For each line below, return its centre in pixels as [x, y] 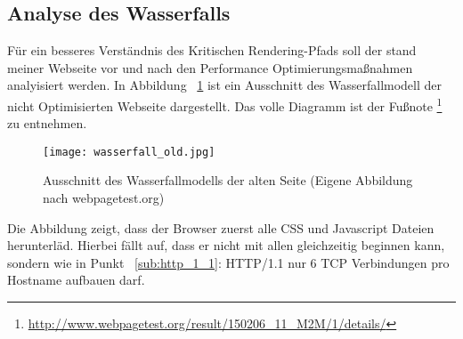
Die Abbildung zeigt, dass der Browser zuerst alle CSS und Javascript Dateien [221, 227]
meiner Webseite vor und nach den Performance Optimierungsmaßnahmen [210, 67]
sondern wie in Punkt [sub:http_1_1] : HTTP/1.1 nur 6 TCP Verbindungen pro [228, 262]
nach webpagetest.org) [104, 198]
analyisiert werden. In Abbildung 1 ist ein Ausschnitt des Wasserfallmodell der [225, 85]
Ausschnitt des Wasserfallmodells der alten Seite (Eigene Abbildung [228, 180]
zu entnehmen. [47, 123]
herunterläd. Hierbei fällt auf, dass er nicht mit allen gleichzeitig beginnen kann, [226, 245]
